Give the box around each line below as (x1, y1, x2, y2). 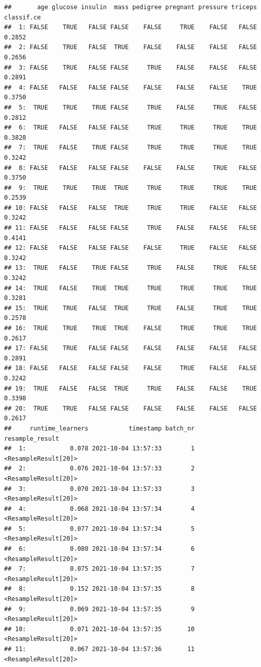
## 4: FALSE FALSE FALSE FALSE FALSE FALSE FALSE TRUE (4, 83, 257, 91)
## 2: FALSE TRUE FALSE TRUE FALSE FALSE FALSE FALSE (4, 44, 257, 51)
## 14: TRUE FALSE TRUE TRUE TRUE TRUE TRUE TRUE (4, 284, 257, 292)
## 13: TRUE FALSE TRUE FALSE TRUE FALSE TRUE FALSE (4, 264, 257, 272)
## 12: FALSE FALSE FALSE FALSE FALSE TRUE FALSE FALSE (4, 244, 257, 252)
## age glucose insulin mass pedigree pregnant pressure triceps (4, 4, 257, 11)
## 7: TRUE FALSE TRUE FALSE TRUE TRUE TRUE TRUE (4, 144, 257, 152)
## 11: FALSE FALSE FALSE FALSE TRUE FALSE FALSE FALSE (4, 224, 257, 232)
